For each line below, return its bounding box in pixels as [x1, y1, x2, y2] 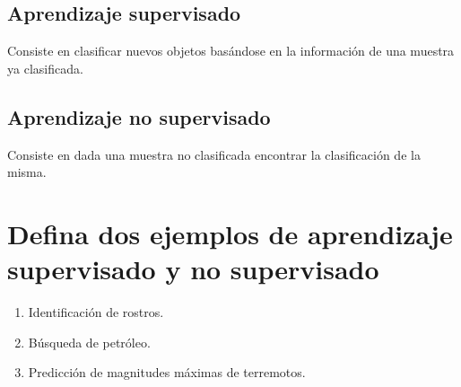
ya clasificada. [7, 58, 83, 77]
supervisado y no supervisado [7, 251, 379, 287]
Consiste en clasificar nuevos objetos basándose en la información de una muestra [7, 41, 455, 60]
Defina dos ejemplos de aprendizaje [7, 215, 453, 251]
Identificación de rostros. [28, 303, 164, 321]
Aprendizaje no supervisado [7, 102, 271, 130]
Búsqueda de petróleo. [28, 332, 151, 351]
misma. [7, 163, 47, 181]
